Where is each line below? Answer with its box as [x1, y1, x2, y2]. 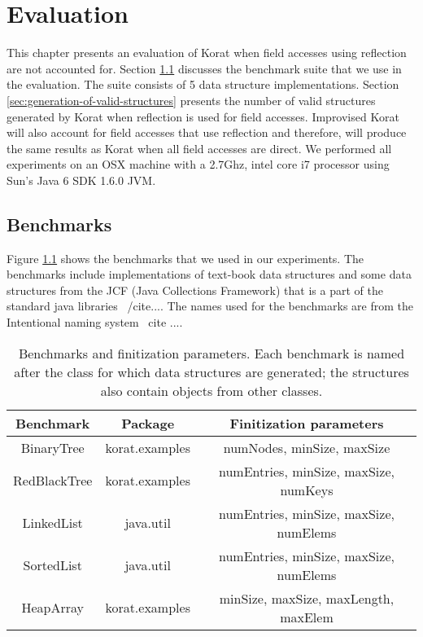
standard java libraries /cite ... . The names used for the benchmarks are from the [7, 297, 414, 314]
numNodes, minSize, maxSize [223, 437, 390, 457]
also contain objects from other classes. [100, 380, 323, 400]
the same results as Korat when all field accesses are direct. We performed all [7, 139, 392, 156]
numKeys [280, 480, 334, 499]
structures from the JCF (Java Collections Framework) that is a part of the [7, 281, 383, 298]
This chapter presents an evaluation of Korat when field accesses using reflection [7, 44, 407, 61]
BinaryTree [20, 437, 85, 457]
